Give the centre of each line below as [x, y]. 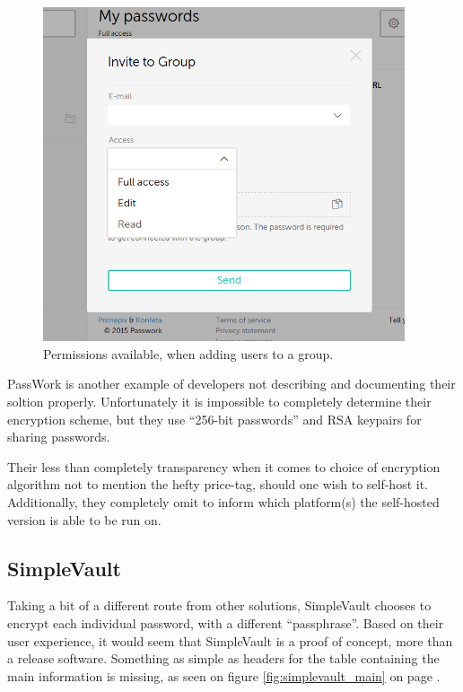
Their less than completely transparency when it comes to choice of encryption [224, 466]
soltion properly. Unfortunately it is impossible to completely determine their [219, 401]
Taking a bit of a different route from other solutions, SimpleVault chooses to [219, 605]
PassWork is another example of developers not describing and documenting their [231, 384]
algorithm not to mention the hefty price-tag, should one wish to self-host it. [218, 484]
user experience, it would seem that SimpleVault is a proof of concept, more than [230, 640]
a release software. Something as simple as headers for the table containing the [223, 658]
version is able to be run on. [84, 519]
